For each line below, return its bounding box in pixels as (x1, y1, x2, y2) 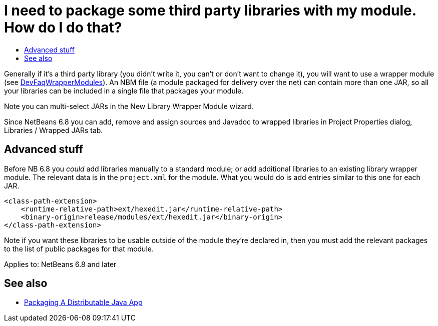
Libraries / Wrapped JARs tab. (4, 125, 103, 134)
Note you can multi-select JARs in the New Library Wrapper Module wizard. (4, 101, 254, 110)
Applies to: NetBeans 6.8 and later (4, 259, 117, 268)
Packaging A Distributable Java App (24, 298, 143, 307)
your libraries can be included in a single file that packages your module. (4, 86, 244, 95)
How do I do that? (4, 19, 122, 36)
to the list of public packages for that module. (4, 244, 154, 253)
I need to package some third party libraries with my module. (4, 2, 416, 19)
